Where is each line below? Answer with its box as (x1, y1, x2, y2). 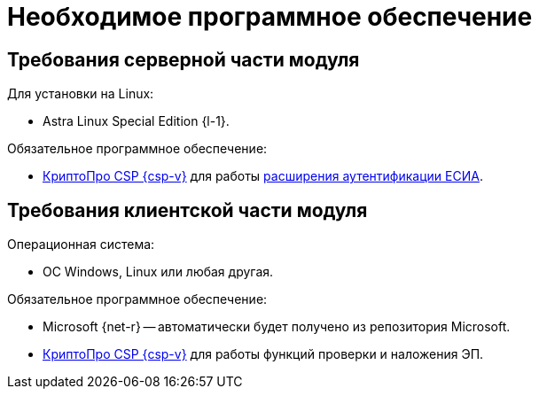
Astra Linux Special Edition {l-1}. (43, 113, 230, 129)
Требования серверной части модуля (7, 48, 360, 71)
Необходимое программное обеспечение (7, 2, 533, 32)
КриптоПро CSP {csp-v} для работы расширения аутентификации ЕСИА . (43, 168, 483, 184)
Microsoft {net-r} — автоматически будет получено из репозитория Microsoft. (43, 319, 511, 335)
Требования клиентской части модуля (7, 198, 368, 221)
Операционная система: (7, 237, 155, 252)
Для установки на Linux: (7, 86, 154, 102)
